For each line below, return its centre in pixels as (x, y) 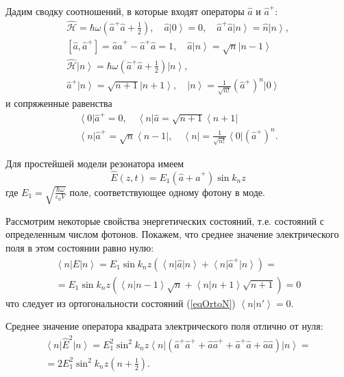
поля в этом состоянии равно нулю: (80, 247)
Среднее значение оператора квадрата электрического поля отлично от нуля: (164, 326)
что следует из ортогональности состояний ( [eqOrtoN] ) (121, 303)
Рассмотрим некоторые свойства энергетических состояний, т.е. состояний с (165, 220)
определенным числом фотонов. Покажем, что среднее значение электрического (172, 234)
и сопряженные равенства (59, 103)
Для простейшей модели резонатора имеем (95, 163)
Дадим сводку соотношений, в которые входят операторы (125, 11)
